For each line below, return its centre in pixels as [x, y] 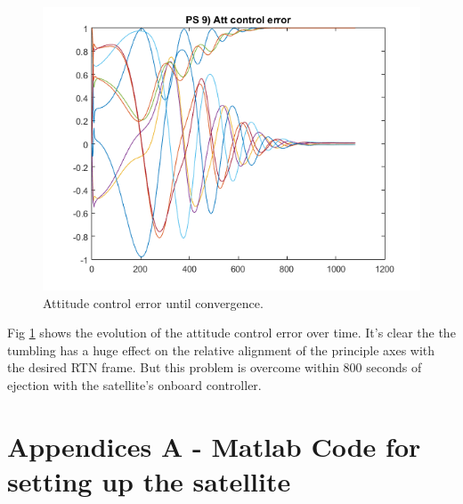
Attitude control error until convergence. [153, 302]
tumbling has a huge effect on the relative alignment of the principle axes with [221, 350]
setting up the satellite [149, 480]
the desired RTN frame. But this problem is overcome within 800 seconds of [215, 367]
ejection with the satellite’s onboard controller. [134, 384]
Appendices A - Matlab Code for [214, 446]
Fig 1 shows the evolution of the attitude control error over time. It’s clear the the [231, 333]
